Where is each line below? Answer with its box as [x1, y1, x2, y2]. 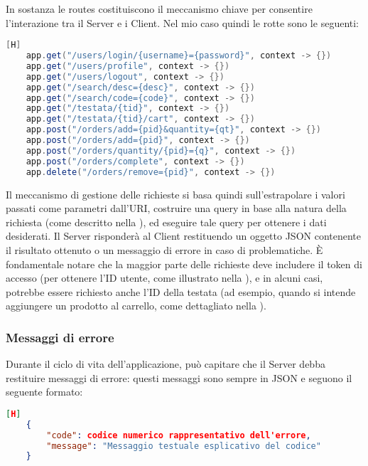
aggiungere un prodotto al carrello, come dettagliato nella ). [6, 298, 266, 313]
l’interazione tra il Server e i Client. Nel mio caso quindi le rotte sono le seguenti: [6, 15, 359, 30]
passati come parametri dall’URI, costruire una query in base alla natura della [6, 201, 347, 216]
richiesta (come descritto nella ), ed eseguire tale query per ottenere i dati [6, 214, 327, 229]
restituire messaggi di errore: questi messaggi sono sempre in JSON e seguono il [6, 370, 352, 385]
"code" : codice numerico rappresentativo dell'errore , [46, 430, 311, 440]
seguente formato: [6, 384, 83, 399]
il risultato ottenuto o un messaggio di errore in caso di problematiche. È [6, 242, 323, 257]
